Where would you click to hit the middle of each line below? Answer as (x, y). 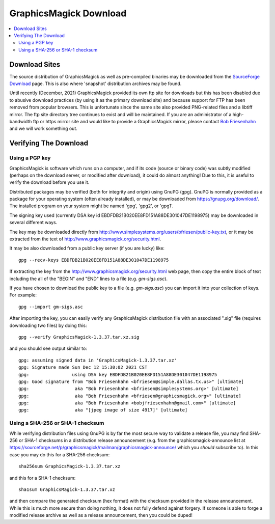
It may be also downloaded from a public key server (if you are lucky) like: (87, 248)
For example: (23, 295)
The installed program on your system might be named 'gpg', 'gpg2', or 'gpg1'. (91, 206)
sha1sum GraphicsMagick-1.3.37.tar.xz (67, 489)
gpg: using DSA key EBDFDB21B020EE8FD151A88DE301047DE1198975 (118, 375)
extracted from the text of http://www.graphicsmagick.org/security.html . (85, 239)
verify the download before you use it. (49, 182)
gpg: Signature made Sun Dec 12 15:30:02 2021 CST (83, 367)
